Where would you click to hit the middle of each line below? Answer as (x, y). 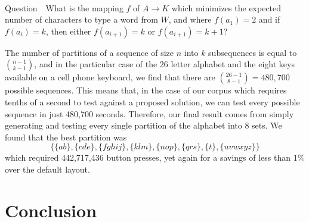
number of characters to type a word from (81, 19)
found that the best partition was (66, 137)
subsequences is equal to (253, 52)
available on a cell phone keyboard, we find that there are (110, 77)
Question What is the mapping (64, 7)
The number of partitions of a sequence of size (89, 52)
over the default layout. (47, 169)
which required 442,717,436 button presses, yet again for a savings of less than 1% (155, 157)
